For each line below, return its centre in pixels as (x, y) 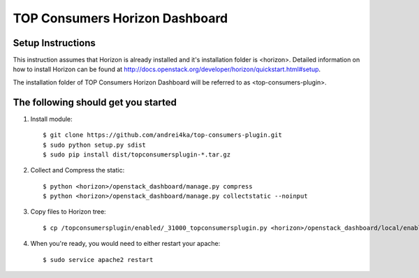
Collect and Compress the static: (78, 170)
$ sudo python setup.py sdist (95, 145)
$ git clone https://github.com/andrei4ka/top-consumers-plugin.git (162, 135)
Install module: (51, 119)
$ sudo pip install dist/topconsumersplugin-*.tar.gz (137, 154)
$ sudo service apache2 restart (98, 259)
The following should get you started (95, 102)
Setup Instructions (54, 43)
